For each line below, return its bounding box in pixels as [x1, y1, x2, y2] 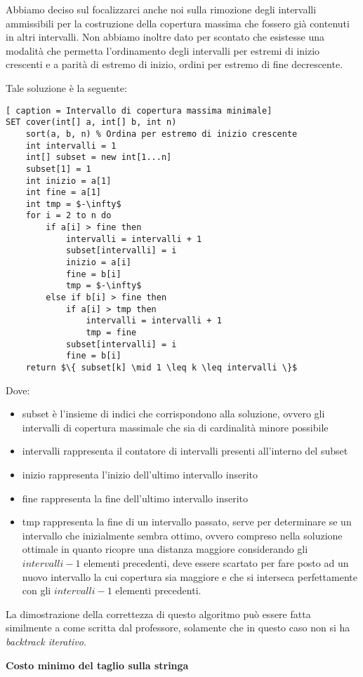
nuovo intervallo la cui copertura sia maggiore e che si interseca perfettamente [22, 569, 357, 584]
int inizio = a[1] [25, 175, 112, 186]
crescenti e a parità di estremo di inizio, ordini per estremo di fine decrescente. [6, 57, 343, 72]
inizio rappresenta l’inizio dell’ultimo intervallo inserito [22, 467, 258, 482]
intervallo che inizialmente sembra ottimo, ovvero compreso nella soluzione [22, 528, 343, 542]
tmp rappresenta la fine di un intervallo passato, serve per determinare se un [22, 514, 352, 529]
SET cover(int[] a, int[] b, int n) [6, 117, 177, 128]
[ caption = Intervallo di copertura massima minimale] [6, 105, 272, 116]
